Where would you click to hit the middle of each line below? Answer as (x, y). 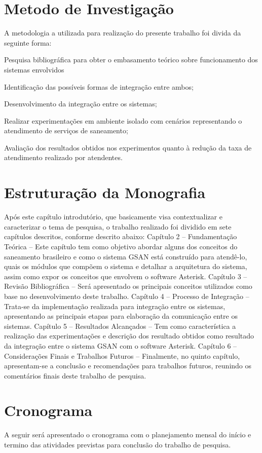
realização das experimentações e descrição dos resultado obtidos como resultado (129, 336)
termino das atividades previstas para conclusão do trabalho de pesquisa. (118, 444)
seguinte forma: (28, 42)
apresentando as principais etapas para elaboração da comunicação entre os (121, 316)
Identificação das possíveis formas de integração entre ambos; (99, 86)
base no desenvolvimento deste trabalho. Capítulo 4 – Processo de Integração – (127, 296)
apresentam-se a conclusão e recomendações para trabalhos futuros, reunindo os (128, 366)
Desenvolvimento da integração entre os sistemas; (81, 104)
